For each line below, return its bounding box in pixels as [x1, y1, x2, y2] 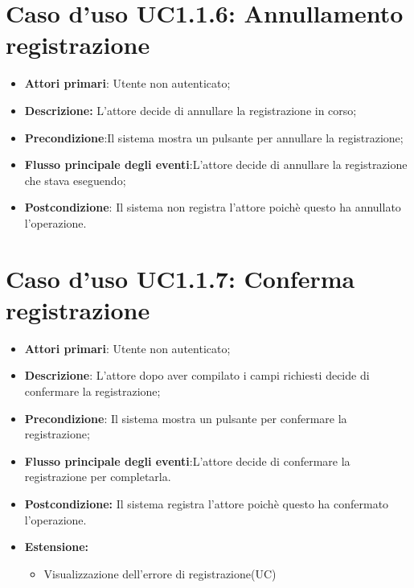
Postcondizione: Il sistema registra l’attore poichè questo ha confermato [24, 495, 389, 512]
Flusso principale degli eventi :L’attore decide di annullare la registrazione [24, 156, 408, 173]
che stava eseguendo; [24, 171, 126, 188]
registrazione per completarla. [24, 468, 171, 485]
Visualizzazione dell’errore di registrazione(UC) [43, 565, 277, 582]
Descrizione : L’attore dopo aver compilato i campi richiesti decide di [24, 367, 370, 384]
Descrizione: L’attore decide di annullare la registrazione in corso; [24, 101, 357, 118]
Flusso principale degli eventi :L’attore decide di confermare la [24, 452, 350, 469]
